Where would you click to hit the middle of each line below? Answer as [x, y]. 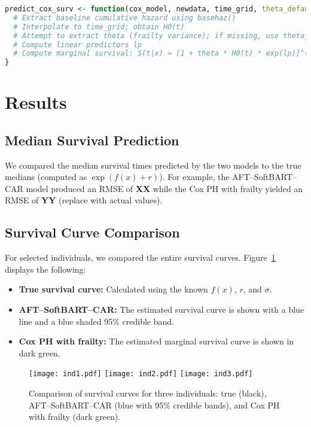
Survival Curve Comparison [92, 232]
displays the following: [45, 269]
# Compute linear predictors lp [78, 45]
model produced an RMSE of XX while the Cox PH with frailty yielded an [164, 188]
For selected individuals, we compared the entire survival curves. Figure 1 [140, 257]
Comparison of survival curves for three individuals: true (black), [148, 393]
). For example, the [194, 177]
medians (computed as [46, 177]
